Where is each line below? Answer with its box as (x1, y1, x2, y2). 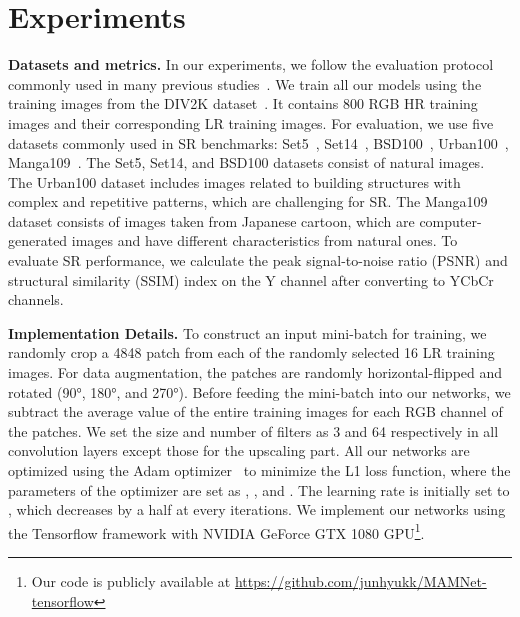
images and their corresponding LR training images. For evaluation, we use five (8, 112, 494, 133)
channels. (8, 289, 64, 310)
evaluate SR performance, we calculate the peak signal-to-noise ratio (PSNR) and (8, 250, 508, 271)
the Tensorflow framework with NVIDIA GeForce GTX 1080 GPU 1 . (8, 519, 425, 543)
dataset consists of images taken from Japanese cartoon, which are (8, 210, 415, 231)
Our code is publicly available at (31, 571, 231, 592)
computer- (419, 210, 482, 231)
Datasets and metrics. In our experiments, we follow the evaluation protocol (8, 54, 494, 75)
